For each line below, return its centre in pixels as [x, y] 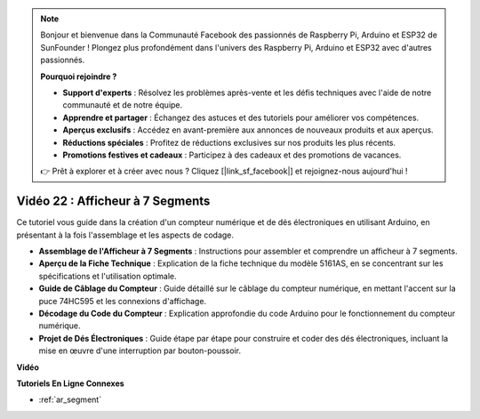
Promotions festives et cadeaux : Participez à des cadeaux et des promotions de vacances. [232, 155]
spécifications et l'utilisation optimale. [108, 276]
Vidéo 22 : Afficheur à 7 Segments [113, 201]
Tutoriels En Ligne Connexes [70, 383]
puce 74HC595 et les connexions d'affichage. [123, 301]
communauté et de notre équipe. [123, 105]
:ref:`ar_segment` [70, 399]
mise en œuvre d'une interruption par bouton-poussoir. [140, 351]
